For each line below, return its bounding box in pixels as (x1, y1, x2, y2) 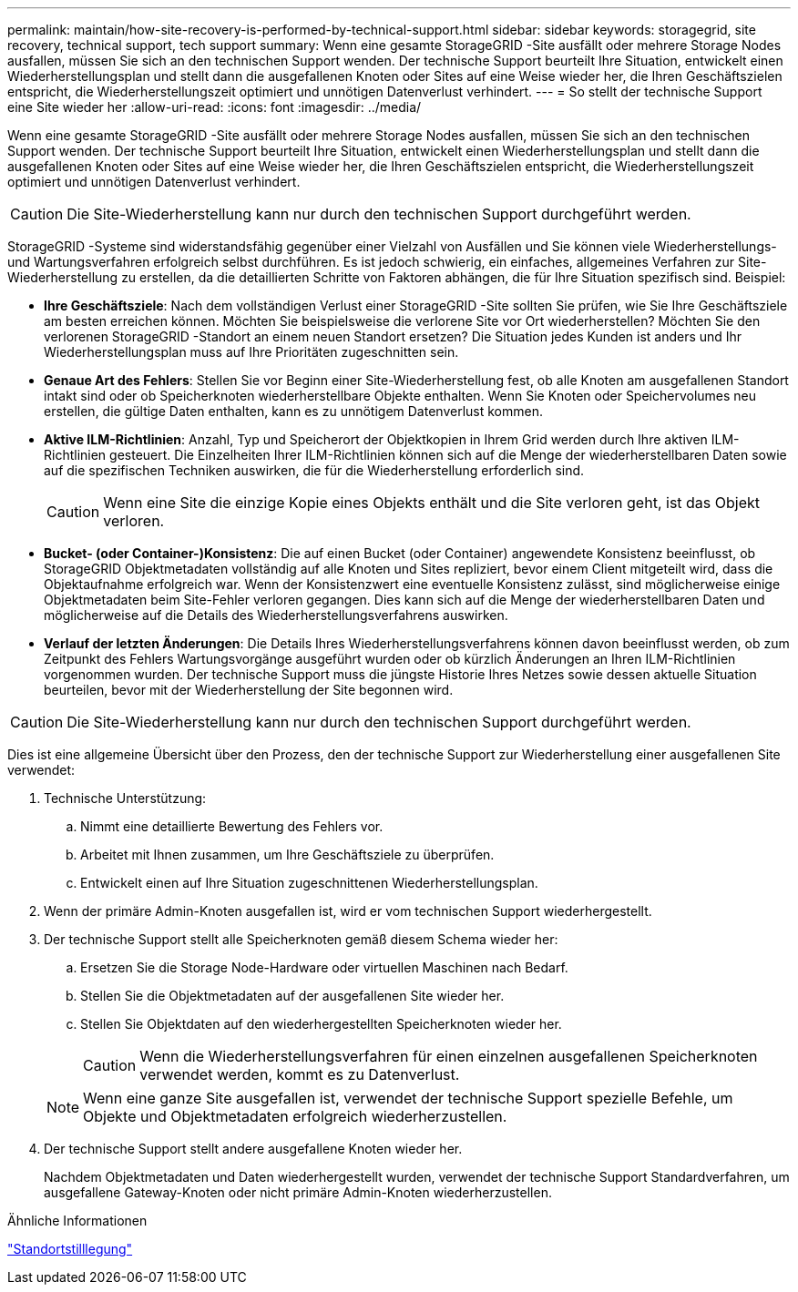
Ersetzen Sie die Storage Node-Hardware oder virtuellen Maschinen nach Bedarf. (80, 960, 568, 975)
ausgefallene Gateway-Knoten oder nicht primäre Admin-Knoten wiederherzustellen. (44, 1185, 552, 1200)
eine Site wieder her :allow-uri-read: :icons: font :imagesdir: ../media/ (7, 99, 422, 115)
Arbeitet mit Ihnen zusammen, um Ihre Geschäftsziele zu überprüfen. (80, 847, 495, 862)
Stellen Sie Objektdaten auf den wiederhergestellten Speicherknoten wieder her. (80, 1016, 562, 1032)
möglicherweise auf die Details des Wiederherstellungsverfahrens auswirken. (44, 607, 508, 623)
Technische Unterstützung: (44, 790, 207, 806)
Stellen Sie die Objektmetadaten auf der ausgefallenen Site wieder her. (80, 988, 505, 1003)
